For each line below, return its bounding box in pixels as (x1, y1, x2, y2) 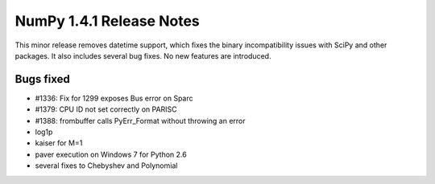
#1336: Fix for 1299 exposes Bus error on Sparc (35, 93, 193, 103)
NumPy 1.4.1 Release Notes (14, 12, 201, 30)
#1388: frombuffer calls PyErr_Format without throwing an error (35, 116, 246, 125)
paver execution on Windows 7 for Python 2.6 (35, 149, 187, 159)
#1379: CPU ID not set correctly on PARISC (35, 104, 177, 114)
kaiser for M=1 (35, 138, 83, 148)
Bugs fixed (14, 72, 70, 86)
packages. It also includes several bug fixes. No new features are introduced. (14, 51, 271, 60)
